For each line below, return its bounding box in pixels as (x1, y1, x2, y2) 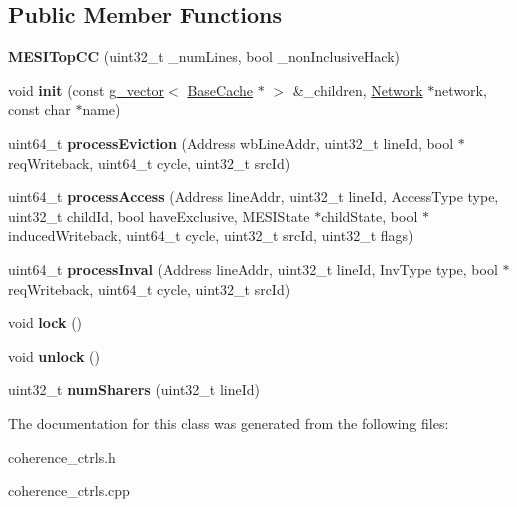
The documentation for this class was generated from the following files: (8, 412, 449, 433)
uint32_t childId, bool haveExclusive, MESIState (8, 205, 310, 226)
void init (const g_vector (8, 79, 165, 100)
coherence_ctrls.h (8, 446, 116, 467)
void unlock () (8, 345, 100, 366)
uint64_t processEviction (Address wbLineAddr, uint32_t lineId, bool (8, 132, 454, 153)
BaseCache (187, 79, 253, 100)
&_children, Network (292, 79, 423, 100)
